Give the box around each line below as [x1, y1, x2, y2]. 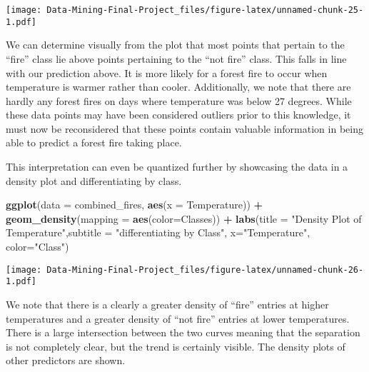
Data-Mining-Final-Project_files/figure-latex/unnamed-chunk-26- [46, 264, 364, 275]
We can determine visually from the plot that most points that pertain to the [6, 37, 345, 52]
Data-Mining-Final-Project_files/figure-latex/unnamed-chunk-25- [46, 5, 364, 15]
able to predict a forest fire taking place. [6, 135, 182, 150]
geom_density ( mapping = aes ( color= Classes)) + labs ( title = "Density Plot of [6, 211, 362, 226]
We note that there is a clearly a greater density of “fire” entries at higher [6, 296, 329, 311]
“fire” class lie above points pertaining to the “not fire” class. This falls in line [6, 51, 347, 66]
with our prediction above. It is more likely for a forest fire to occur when [6, 65, 328, 80]
